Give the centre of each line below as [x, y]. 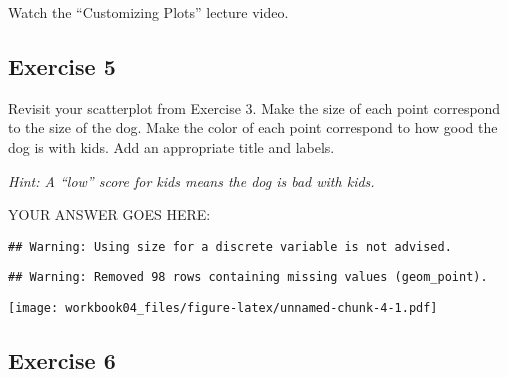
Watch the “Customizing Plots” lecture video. [148, 12]
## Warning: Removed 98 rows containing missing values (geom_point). [248, 277]
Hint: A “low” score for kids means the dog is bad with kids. [191, 180]
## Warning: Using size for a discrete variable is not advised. [230, 246]
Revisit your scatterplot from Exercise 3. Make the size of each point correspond [254, 107]
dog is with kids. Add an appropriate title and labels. [171, 146]
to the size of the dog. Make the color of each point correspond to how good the [253, 127]
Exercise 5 [62, 65]
